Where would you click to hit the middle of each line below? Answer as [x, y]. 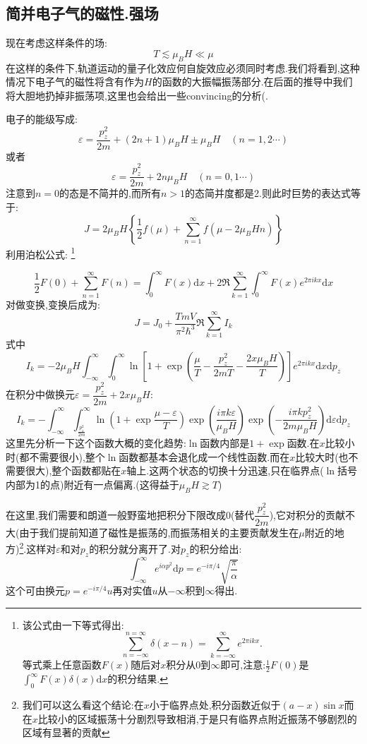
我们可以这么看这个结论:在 [83, 704]
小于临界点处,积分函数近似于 [215, 704]
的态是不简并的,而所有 [110, 193]
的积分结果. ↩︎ [138, 679]
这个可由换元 [35, 590]
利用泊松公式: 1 [41, 253]
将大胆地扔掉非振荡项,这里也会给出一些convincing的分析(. [137, 95]
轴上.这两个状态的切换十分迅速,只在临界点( [225, 470]
